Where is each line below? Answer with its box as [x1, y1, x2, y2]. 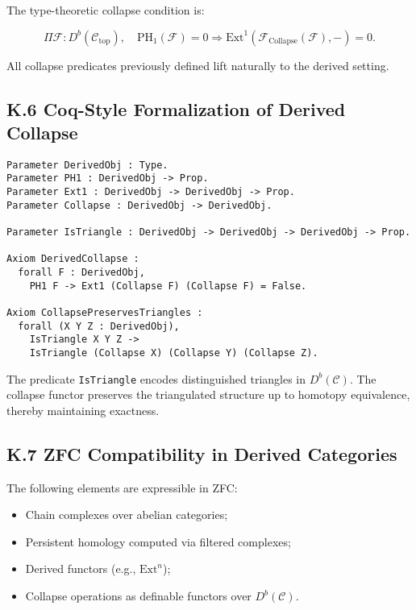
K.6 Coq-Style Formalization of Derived [6, 96, 346, 121]
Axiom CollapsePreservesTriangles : [6, 307, 203, 318]
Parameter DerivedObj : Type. [6, 159, 168, 171]
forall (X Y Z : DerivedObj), [18, 320, 180, 332]
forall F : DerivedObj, [18, 267, 145, 279]
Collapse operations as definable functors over [25, 587, 252, 604]
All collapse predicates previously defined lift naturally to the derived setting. [6, 56, 389, 73]
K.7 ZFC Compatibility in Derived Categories [6, 441, 397, 466]
